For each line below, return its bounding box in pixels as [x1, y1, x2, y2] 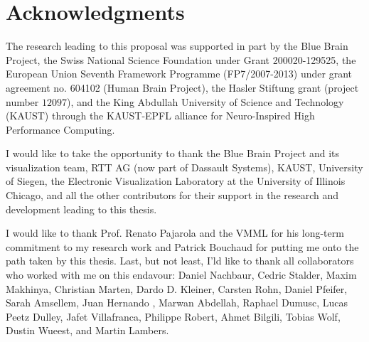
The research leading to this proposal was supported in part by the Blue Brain [6, 38, 348, 53]
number [6, 94, 39, 109]
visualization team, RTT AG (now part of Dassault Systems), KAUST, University [6, 159, 363, 174]
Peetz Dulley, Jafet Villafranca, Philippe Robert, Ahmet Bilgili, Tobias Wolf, [6, 309, 341, 324]
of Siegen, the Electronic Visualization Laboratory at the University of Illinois [6, 173, 346, 188]
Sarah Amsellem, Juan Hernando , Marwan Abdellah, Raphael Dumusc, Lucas [6, 295, 348, 310]
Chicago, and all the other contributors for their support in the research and [6, 188, 339, 203]
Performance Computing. [6, 122, 115, 137]
